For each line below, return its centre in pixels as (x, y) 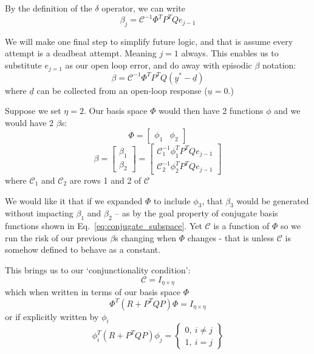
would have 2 (29, 122)
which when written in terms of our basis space (93, 291)
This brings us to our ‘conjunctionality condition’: (98, 269)
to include (172, 200)
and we (287, 111)
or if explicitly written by (52, 316)
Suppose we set (33, 111)
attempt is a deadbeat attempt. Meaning (81, 53)
